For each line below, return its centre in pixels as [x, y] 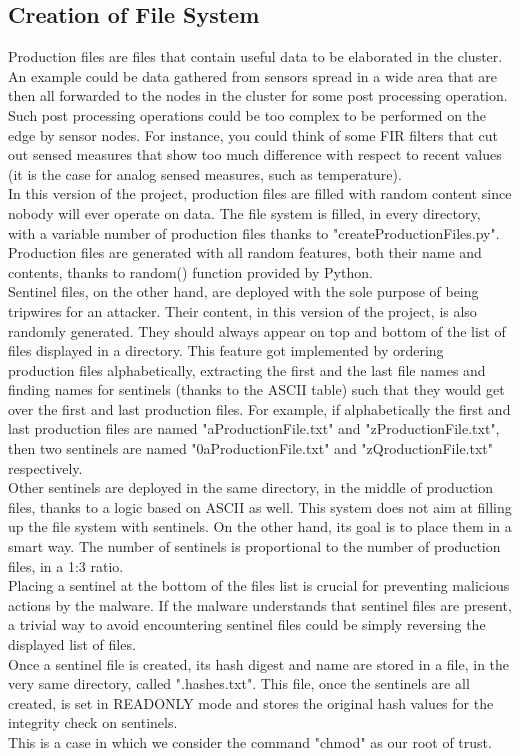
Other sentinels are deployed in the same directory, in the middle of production [251, 487]
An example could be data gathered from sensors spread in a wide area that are [252, 75]
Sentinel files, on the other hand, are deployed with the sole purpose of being [243, 291]
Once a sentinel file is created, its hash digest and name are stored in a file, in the [259, 663]
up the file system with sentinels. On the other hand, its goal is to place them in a [260, 526]
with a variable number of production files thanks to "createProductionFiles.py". [254, 232]
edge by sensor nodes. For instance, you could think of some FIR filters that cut [253, 134]
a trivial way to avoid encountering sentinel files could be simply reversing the [247, 624]
